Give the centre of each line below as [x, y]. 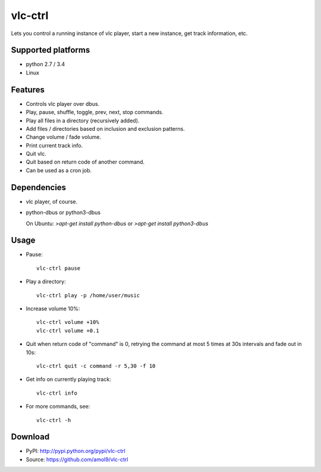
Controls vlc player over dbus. [63, 103]
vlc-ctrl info [57, 393]
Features [28, 89]
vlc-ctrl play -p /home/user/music [88, 295]
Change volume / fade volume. [63, 137]
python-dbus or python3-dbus [63, 213]
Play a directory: [46, 282]
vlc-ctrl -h [54, 420]
